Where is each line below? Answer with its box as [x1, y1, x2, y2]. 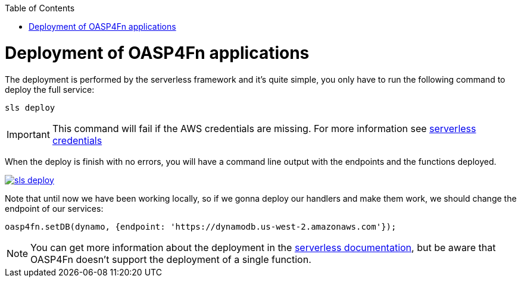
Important [7, 128, 50, 140]
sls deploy [5, 102, 55, 112]
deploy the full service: [5, 84, 95, 95]
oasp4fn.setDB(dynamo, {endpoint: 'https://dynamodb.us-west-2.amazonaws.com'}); [5, 221, 397, 231]
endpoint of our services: [5, 203, 104, 214]
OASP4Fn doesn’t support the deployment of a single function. [30, 253, 311, 265]
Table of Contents [5, 3, 75, 13]
